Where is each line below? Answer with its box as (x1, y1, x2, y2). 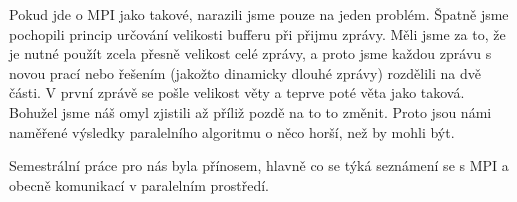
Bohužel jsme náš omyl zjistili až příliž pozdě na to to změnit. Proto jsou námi (9, 101, 492, 122)
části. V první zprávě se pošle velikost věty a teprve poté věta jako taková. (9, 82, 465, 103)
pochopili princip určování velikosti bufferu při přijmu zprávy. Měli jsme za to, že (9, 23, 506, 44)
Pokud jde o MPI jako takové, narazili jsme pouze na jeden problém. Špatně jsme (9, 4, 509, 24)
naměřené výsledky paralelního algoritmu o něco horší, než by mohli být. (9, 121, 455, 142)
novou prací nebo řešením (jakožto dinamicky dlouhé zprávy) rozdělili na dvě (9, 62, 481, 83)
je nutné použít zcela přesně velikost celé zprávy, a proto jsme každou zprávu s (9, 43, 492, 64)
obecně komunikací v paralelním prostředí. (9, 174, 269, 195)
